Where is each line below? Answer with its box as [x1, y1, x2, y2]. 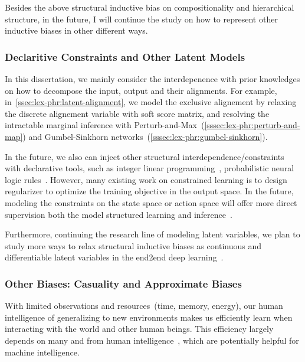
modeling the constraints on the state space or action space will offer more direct [5, 196, 297, 208]
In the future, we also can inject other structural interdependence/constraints [5, 150, 284, 162]
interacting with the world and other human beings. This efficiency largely [5, 322, 274, 335]
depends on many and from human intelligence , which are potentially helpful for [5, 334, 299, 346]
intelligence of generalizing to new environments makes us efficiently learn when [5, 311, 293, 323]
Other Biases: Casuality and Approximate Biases [5, 276, 242, 291]
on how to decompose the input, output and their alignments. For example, [5, 84, 277, 96]
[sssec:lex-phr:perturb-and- [204, 119, 300, 131]
